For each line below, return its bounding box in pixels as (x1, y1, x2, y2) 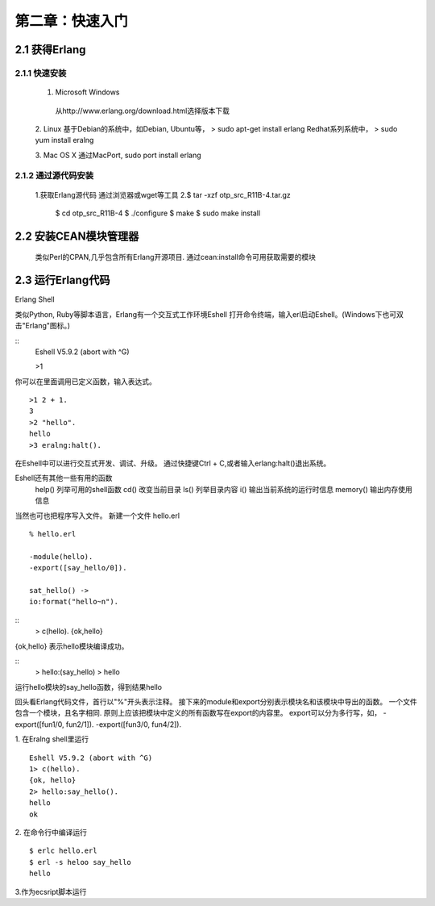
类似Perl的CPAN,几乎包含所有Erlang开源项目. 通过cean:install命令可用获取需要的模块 (35, 253, 317, 262)
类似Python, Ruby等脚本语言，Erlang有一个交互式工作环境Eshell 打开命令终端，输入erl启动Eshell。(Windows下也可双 (14, 309, 404, 319)
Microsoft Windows (55, 87, 120, 97)
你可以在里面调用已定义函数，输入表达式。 (14, 376, 156, 386)
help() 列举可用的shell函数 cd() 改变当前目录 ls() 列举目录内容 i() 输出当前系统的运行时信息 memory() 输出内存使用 (35, 484, 412, 494)
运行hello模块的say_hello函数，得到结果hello (14, 682, 163, 691)
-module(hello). (29, 552, 93, 561)
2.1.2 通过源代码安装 (14, 170, 94, 182)
